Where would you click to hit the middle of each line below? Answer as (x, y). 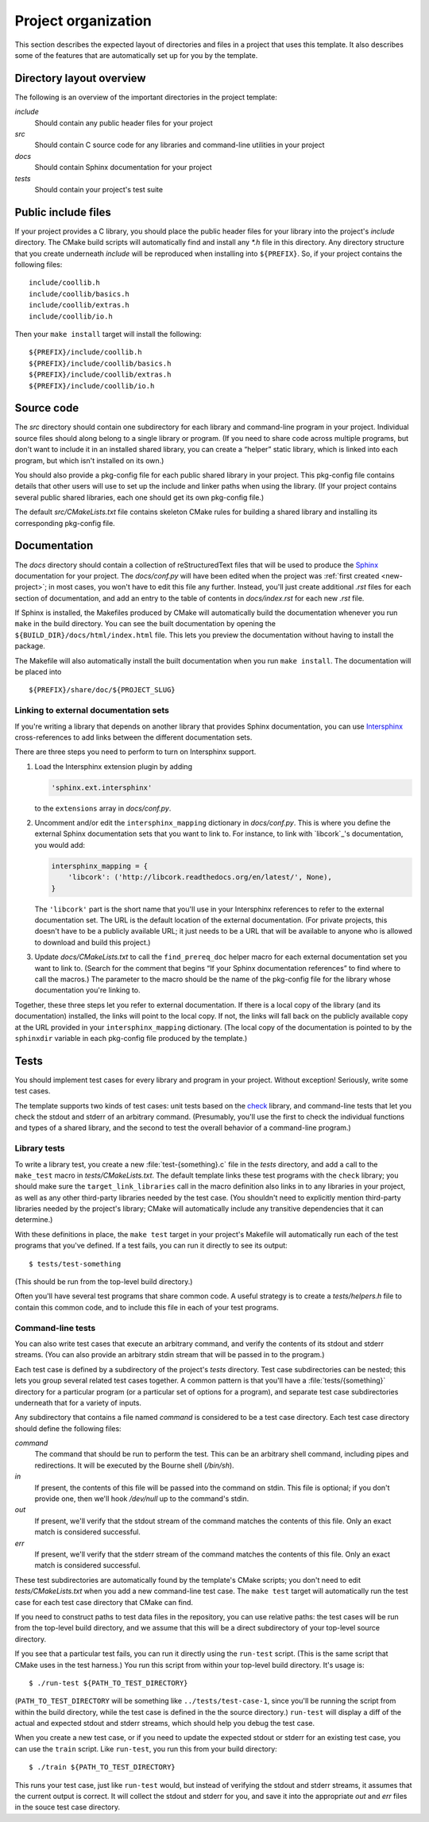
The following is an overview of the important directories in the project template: (146, 97)
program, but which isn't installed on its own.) (89, 460)
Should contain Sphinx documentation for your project (123, 168)
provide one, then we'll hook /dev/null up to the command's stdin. (142, 1499)
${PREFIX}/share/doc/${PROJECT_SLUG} (102, 690)
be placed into (38, 672)
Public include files (63, 212)
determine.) (34, 1220)
